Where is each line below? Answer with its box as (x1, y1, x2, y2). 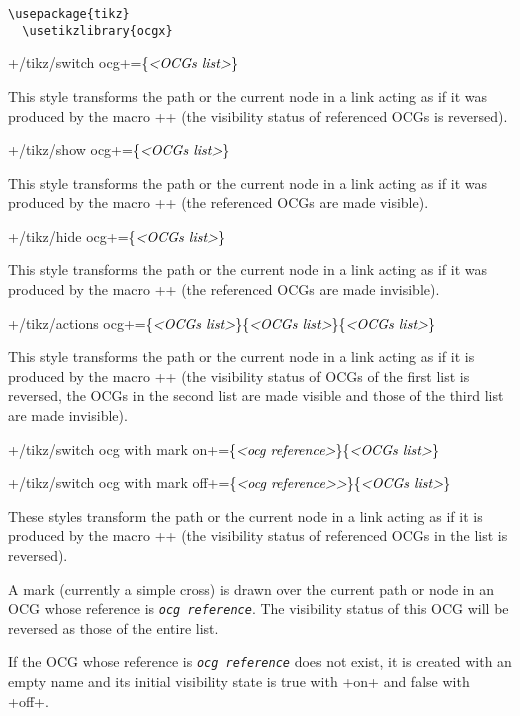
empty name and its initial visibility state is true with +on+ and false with (8, 671, 470, 692)
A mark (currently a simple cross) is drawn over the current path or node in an (8, 578, 494, 599)
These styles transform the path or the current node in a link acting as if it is (8, 505, 483, 526)
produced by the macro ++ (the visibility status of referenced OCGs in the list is (8, 525, 508, 546)
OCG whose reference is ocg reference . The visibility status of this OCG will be (8, 598, 509, 619)
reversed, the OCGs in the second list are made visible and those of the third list (8, 385, 504, 406)
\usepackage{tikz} (8, 7, 130, 21)
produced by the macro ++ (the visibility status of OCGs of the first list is (8, 365, 470, 386)
